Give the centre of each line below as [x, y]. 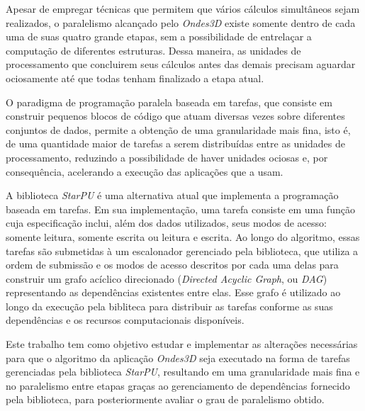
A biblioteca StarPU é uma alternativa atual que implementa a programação [172, 195]
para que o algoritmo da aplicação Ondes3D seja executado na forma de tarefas [178, 357]
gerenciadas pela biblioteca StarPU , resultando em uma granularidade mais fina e [183, 372]
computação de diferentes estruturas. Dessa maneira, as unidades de [153, 50]
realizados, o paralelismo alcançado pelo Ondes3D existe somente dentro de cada [181, 22]
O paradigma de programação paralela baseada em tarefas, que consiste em [169, 102]
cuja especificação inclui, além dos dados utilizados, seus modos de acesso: [166, 223]
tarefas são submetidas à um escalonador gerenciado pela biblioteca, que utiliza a [182, 250]
